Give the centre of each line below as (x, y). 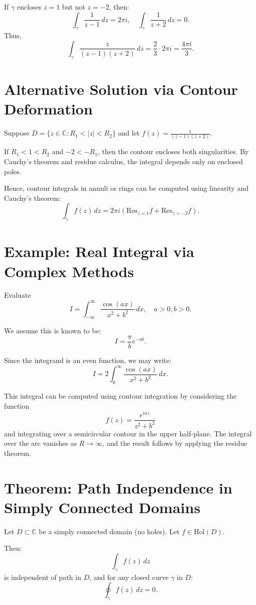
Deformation (48, 109)
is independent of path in (43, 577)
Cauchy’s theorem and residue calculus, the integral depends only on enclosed (123, 161)
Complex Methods (69, 271)
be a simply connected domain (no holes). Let (109, 531)
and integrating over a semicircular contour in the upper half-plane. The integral (128, 433)
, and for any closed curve (129, 577)
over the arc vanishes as (40, 443)
